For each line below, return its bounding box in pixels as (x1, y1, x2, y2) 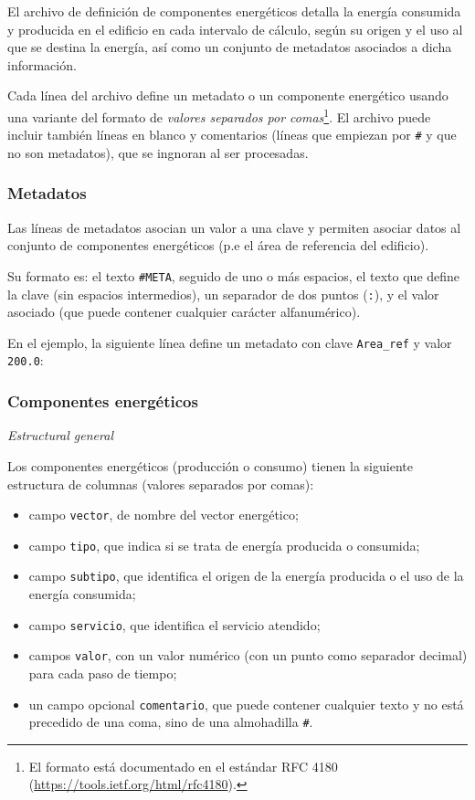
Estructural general (7, 426, 113, 445)
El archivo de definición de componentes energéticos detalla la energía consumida (7, 2, 461, 20)
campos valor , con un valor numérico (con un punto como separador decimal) (28, 646, 468, 665)
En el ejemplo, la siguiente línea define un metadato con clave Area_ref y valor (7, 332, 452, 352)
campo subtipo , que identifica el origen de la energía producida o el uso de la (28, 566, 464, 585)
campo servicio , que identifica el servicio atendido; (28, 615, 321, 634)
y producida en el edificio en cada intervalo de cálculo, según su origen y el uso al (7, 19, 463, 38)
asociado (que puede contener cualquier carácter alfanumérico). (7, 302, 361, 321)
